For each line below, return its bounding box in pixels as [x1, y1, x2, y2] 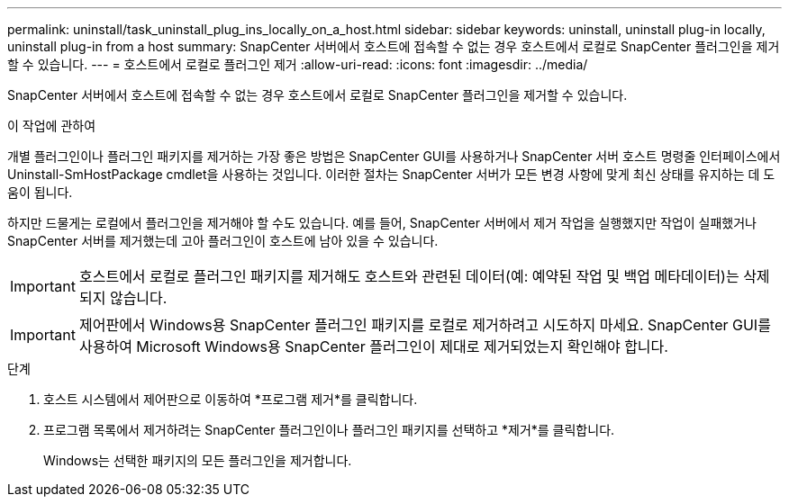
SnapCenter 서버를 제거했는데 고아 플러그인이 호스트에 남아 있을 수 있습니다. [7, 233, 439, 248]
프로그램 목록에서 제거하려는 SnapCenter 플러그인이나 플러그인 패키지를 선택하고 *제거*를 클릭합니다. [43, 422, 615, 437]
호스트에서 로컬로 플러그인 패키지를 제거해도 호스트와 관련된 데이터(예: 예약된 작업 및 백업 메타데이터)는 [78, 267, 739, 285]
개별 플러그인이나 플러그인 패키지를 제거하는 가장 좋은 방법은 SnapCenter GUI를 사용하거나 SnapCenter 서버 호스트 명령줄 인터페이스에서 [7, 148, 781, 164]
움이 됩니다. [7, 184, 73, 200]
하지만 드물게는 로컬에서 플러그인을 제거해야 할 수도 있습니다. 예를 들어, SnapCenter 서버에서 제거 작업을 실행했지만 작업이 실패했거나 [7, 215, 757, 230]
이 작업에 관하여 [7, 118, 96, 133]
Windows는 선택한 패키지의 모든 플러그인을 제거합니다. [43, 453, 352, 468]
